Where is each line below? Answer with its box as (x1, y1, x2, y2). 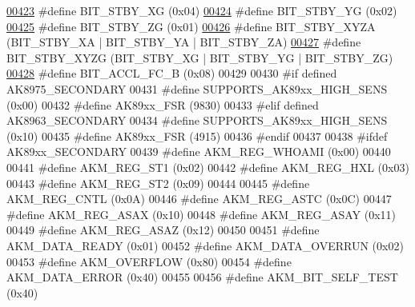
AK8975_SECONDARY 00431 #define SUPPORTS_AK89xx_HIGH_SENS (6, 80, 388, 97)
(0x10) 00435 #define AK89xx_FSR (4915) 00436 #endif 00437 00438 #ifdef (6, 127, 388, 144)
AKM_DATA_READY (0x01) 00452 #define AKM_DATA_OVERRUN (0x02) (6, 237, 404, 253)
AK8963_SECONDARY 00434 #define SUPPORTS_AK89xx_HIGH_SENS (6, 112, 388, 129)
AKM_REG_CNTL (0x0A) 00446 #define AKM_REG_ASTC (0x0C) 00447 (6, 190, 392, 207)
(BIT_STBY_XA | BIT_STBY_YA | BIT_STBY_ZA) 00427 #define (6, 34, 361, 50)
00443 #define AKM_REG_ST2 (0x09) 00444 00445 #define (6, 174, 310, 191)
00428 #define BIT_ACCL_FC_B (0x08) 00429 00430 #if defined (6, 65, 337, 82)
